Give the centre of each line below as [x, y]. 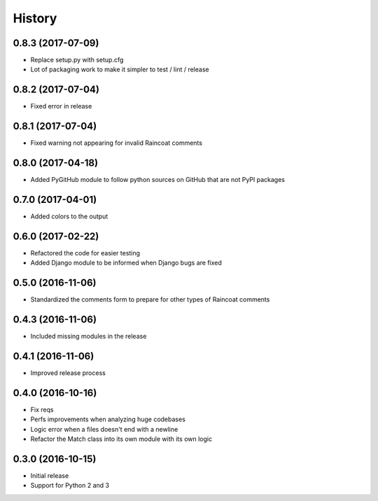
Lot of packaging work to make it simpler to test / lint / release [120, 69]
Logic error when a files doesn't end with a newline [104, 429]
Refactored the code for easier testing [85, 253]
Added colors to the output [69, 216]
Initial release [50, 476]
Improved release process [68, 373]
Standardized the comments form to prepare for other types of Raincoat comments [150, 299]
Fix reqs [42, 410]
